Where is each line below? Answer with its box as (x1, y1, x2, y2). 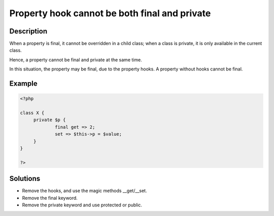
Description (9, 27, 48, 35)
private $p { (33, 117, 66, 123)
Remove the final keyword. (22, 195, 78, 201)
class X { (20, 110, 45, 116)
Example (9, 79, 38, 88)
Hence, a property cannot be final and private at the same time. (9, 56, 142, 63)
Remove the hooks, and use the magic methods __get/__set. (22, 188, 147, 194)
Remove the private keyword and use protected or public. (22, 202, 142, 208)
